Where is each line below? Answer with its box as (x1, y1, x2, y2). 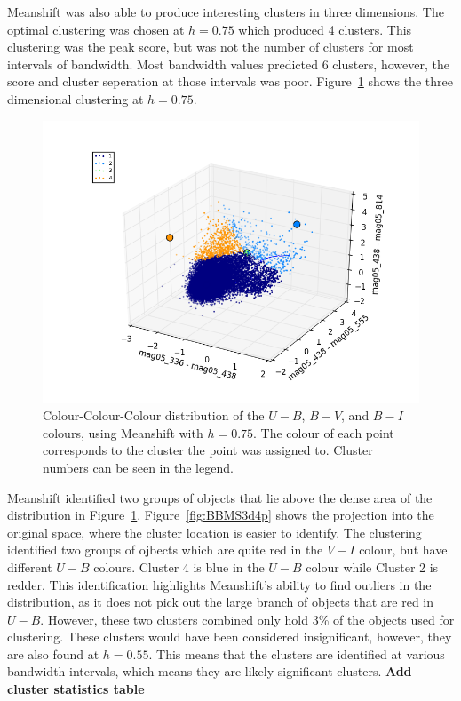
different (7, 557, 52, 576)
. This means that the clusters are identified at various (148, 644, 445, 663)
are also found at (7, 644, 99, 663)
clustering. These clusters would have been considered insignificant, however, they (7, 627, 452, 646)
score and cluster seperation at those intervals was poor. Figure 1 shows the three (7, 72, 453, 91)
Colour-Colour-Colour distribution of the (43, 406, 265, 425)
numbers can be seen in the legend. (43, 458, 234, 476)
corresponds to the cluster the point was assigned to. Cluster (43, 441, 373, 459)
